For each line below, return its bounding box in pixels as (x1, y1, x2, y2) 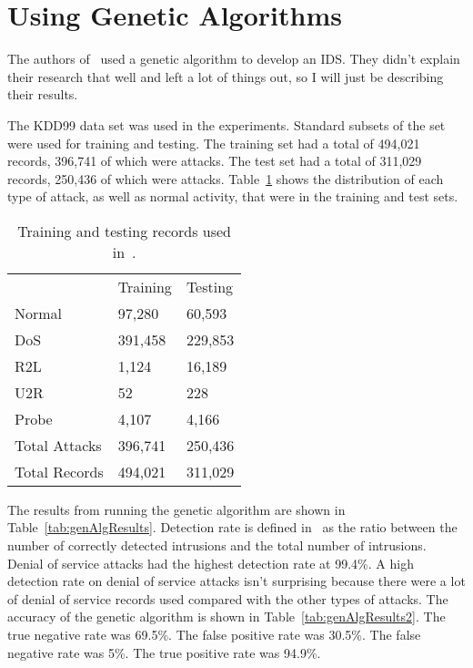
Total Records (15, 460, 104, 482)
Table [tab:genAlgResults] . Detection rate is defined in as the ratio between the (7, 518, 458, 537)
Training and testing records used (17, 220, 231, 242)
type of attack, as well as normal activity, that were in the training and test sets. (7, 187, 458, 206)
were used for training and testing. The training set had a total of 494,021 (7, 133, 420, 152)
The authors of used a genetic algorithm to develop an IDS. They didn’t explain (7, 49, 460, 68)
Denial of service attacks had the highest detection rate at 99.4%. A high (7, 553, 414, 572)
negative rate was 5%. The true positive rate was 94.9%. (7, 642, 321, 662)
